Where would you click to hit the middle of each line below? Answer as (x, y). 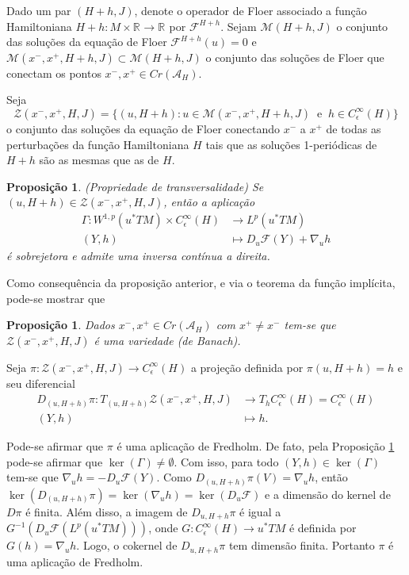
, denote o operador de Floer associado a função (250, 10)
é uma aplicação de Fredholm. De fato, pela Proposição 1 (256, 445)
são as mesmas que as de (99, 160)
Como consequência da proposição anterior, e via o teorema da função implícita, (201, 282)
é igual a (260, 511)
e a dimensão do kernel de (328, 494)
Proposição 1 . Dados (61, 325)
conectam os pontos (54, 73)
